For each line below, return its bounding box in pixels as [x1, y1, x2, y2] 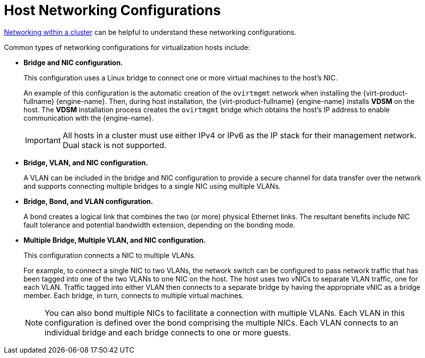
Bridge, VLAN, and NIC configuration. [24, 158, 148, 167]
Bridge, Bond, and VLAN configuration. [24, 197, 153, 205]
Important [25, 135, 61, 145]
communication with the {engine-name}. [24, 113, 154, 122]
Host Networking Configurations [4, 2, 221, 19]
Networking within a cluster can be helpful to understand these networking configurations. [4, 27, 297, 36]
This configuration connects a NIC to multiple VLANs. [24, 251, 196, 259]
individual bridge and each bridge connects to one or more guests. [45, 327, 291, 337]
